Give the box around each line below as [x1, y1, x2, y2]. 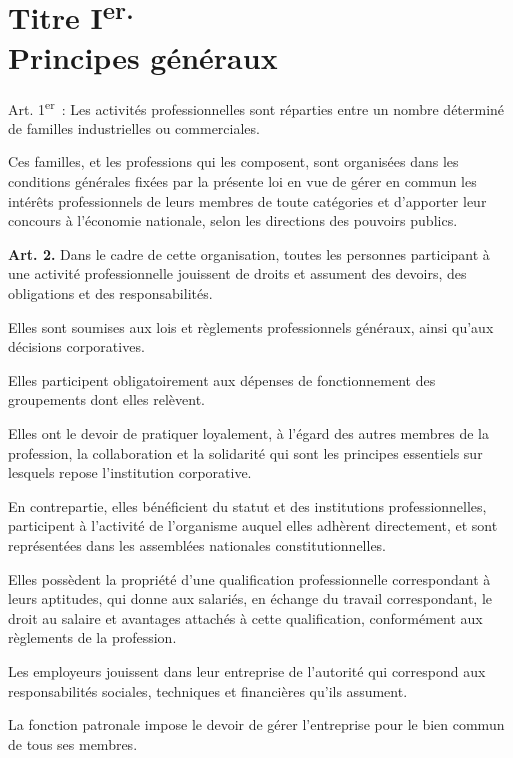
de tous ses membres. [8, 733, 138, 754]
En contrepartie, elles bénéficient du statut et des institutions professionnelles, [8, 495, 487, 516]
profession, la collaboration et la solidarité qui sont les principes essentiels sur [8, 442, 483, 463]
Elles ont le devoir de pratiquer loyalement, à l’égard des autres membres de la [8, 423, 489, 444]
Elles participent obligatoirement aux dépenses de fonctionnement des [8, 369, 436, 390]
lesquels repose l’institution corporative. [8, 462, 252, 483]
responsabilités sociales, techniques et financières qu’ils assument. [8, 680, 408, 701]
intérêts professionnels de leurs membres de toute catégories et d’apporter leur [8, 190, 487, 211]
